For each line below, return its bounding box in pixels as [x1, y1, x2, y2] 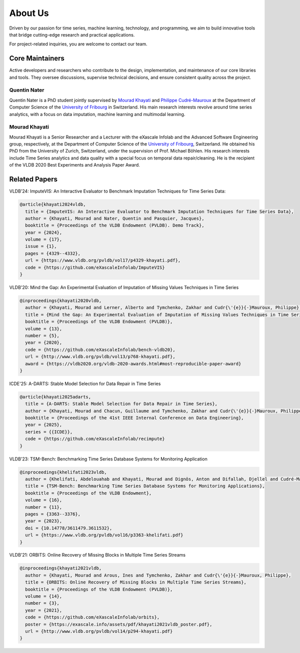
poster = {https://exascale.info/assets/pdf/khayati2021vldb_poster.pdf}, [25, 621, 212, 627]
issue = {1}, [25, 243, 57, 249]
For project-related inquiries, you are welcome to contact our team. [9, 41, 147, 47]
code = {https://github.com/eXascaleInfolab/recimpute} [25, 436, 165, 442]
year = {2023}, [25, 518, 62, 524]
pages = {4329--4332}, [25, 250, 81, 256]
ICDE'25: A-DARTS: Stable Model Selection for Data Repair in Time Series [9, 380, 161, 386]
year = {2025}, [25, 422, 62, 427]
